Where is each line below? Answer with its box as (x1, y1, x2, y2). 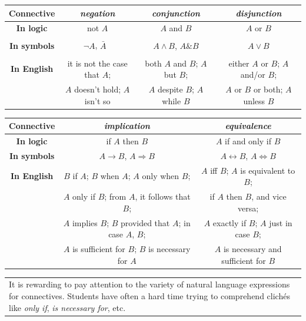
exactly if (212, 216, 247, 229)
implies (72, 216, 98, 229)
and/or (240, 68, 265, 81)
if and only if (225, 134, 272, 147)
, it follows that (135, 190, 191, 203)
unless (243, 94, 265, 107)
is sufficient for (72, 242, 125, 254)
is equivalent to (240, 164, 295, 176)
